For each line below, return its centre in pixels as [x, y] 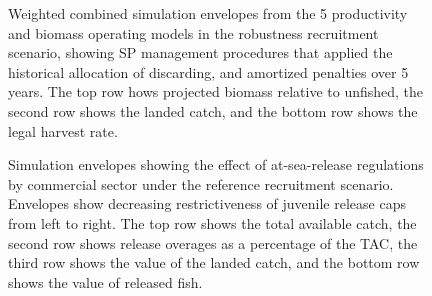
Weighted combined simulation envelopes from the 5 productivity [208, 13]
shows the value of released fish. [105, 281]
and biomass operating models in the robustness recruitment [193, 32]
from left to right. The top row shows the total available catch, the [212, 222]
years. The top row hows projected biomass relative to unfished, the [216, 91]
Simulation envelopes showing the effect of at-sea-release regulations [216, 164]
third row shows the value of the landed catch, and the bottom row [214, 262]
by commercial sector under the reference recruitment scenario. [201, 183]
